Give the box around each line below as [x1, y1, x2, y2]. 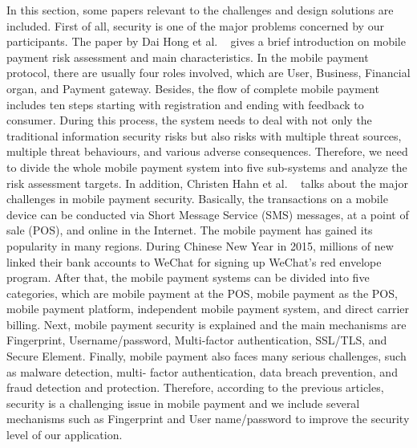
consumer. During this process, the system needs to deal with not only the [6, 112, 372, 128]
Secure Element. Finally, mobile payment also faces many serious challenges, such [6, 348, 407, 365]
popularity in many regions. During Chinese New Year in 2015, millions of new [6, 237, 394, 254]
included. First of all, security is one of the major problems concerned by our [6, 17, 384, 34]
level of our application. [6, 426, 123, 443]
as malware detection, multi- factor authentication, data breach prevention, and [6, 363, 398, 380]
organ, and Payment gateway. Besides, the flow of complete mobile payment [6, 79, 379, 96]
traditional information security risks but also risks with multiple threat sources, [6, 127, 402, 144]
